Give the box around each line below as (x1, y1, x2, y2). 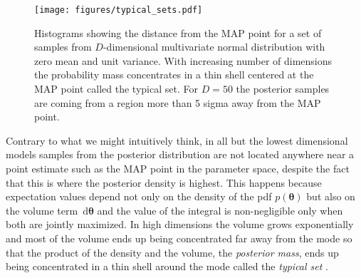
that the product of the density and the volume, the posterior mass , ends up (6, 244, 339, 259)
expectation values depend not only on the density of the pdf (6, 189, 272, 204)
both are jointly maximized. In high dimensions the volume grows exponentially (6, 217, 354, 232)
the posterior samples (236, 81, 330, 96)
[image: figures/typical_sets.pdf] (34, 5, 203, 15)
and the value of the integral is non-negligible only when (97, 202, 343, 217)
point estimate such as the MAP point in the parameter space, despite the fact (6, 161, 350, 175)
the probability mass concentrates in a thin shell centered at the (34, 67, 314, 82)
